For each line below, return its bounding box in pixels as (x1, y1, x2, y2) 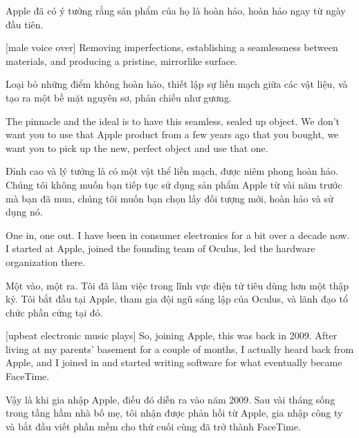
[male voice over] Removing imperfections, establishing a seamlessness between (6, 40, 338, 55)
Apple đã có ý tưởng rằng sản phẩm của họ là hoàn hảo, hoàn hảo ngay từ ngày (6, 3, 346, 17)
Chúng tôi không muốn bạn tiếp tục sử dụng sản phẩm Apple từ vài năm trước (6, 177, 342, 191)
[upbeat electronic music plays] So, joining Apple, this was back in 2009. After (6, 328, 338, 343)
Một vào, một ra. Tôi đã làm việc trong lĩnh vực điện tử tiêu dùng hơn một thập (6, 278, 349, 292)
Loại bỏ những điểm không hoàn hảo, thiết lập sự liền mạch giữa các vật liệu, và (6, 77, 348, 91)
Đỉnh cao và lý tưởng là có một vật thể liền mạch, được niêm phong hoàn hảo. (6, 164, 338, 178)
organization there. (6, 254, 86, 269)
